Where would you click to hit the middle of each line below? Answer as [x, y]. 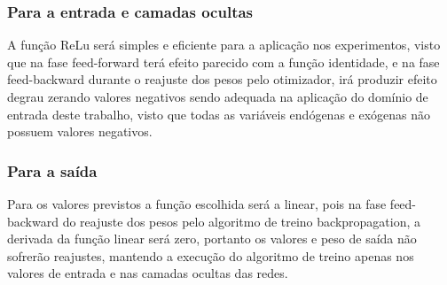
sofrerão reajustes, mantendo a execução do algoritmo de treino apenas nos [211, 255]
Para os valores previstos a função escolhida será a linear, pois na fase [197, 204]
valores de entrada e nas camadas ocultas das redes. [148, 273]
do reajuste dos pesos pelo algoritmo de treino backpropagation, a [242, 221]
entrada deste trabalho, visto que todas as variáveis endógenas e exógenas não [219, 114]
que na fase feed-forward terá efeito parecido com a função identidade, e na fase [223, 62]
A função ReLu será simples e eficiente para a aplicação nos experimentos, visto [224, 45]
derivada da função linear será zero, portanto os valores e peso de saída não [212, 239]
